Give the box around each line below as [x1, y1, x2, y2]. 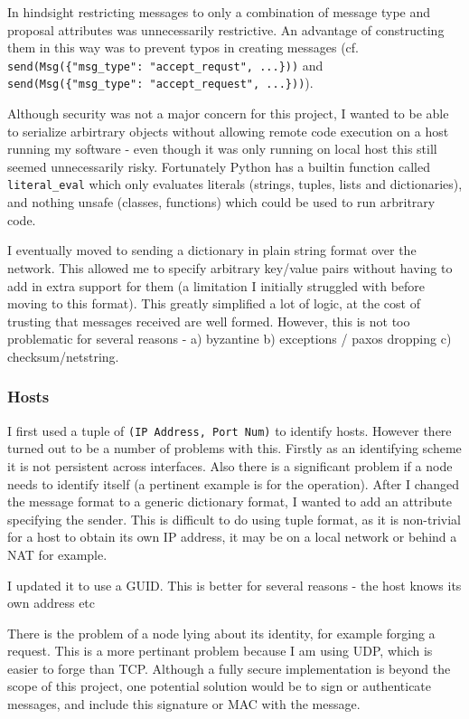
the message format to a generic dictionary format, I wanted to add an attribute [7, 492, 452, 511]
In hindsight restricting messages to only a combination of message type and [7, 3, 431, 21]
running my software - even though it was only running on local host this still [7, 139, 437, 158]
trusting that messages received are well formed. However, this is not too [7, 311, 410, 330]
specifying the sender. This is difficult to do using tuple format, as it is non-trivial [7, 509, 461, 528]
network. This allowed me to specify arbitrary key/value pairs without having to [7, 258, 453, 277]
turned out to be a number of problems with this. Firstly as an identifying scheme [7, 439, 462, 458]
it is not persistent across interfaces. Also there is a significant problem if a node [7, 456, 453, 475]
